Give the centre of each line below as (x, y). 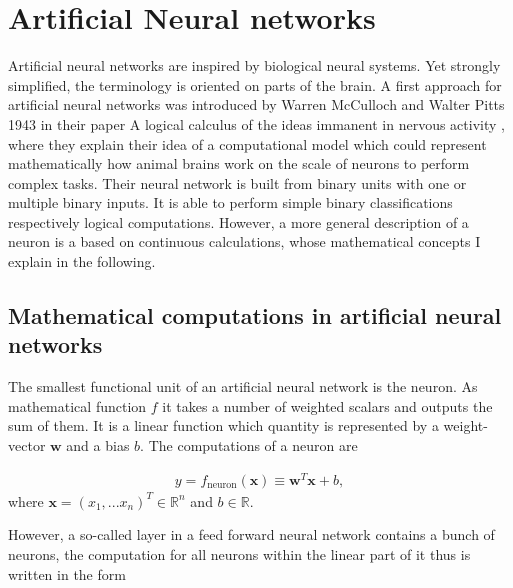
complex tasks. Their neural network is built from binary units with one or (237, 182)
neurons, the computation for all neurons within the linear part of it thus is (239, 553)
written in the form (67, 573)
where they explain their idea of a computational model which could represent (247, 143)
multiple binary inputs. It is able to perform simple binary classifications (230, 202)
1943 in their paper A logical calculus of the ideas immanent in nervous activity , (256, 123)
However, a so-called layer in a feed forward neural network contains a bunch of (251, 534)
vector (27, 445)
